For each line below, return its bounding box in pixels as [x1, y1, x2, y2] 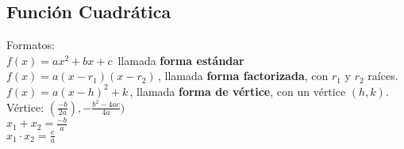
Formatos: [6, 36, 55, 53]
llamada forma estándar [117, 52, 244, 68]
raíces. [367, 67, 398, 84]
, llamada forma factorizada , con [158, 67, 329, 84]
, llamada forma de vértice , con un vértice [129, 82, 346, 99]
